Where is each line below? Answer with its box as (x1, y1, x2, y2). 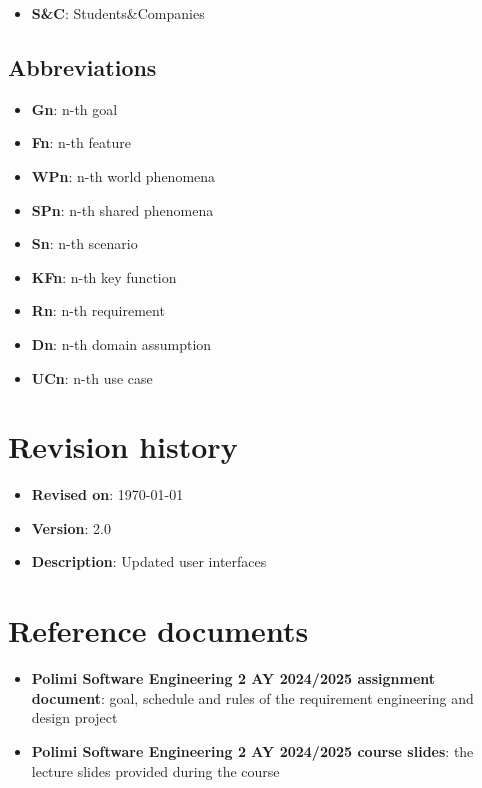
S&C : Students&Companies (31, 3, 205, 23)
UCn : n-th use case (31, 367, 153, 388)
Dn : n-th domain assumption (31, 333, 212, 354)
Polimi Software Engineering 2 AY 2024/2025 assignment (31, 668, 436, 689)
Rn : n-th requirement (31, 300, 165, 321)
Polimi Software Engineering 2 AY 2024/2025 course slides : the (31, 740, 474, 761)
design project (31, 707, 118, 728)
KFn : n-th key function (31, 266, 177, 287)
